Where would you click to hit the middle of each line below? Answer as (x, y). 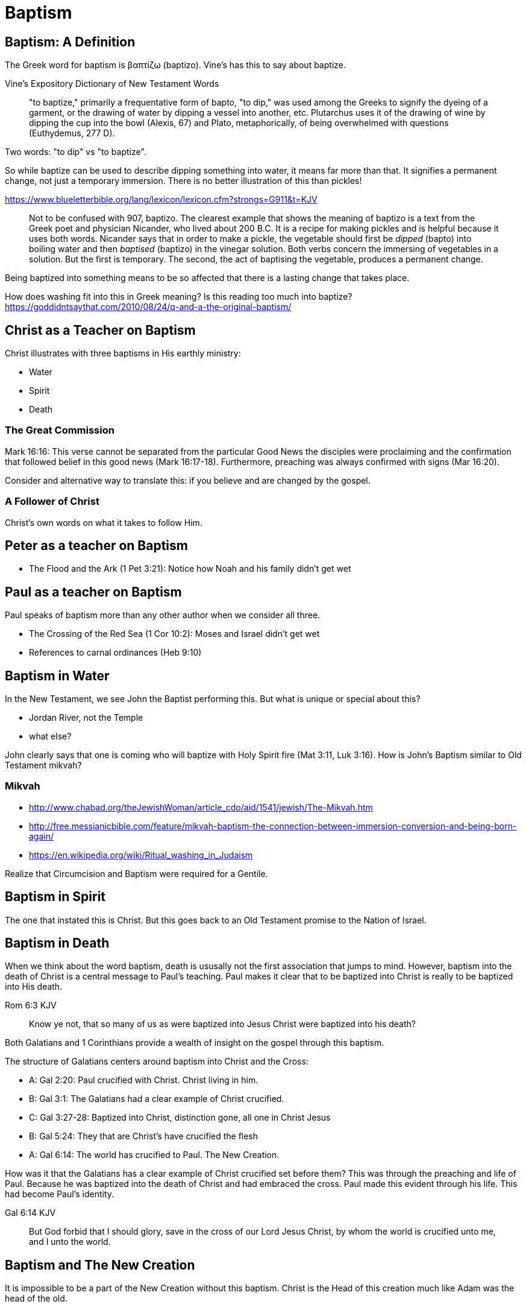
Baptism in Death (57, 943)
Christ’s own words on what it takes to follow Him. (104, 522)
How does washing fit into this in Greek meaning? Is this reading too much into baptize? (179, 297)
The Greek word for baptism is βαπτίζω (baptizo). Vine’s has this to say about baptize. (175, 65)
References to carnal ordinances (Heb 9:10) (115, 653)
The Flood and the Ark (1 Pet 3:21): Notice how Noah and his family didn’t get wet (190, 569)
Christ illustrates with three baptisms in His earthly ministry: (123, 353)
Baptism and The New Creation (100, 1265)
